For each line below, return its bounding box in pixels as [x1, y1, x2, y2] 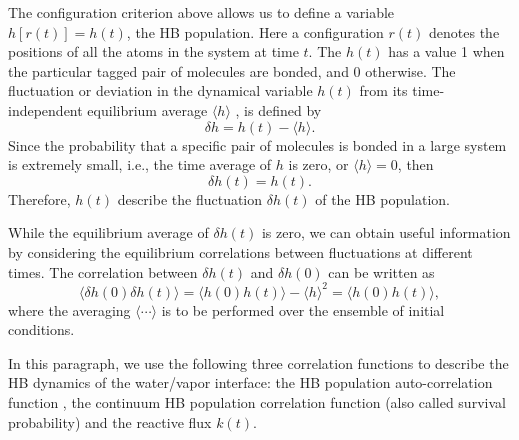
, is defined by [235, 99, 322, 120]
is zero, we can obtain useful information [261, 222, 511, 243]
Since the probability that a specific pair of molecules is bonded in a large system [8, 134, 507, 155]
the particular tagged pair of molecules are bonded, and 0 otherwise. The [8, 60, 456, 81]
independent [8, 99, 83, 120]
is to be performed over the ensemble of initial [161, 299, 445, 320]
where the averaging [8, 299, 131, 320]
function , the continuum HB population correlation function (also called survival [8, 392, 506, 412]
